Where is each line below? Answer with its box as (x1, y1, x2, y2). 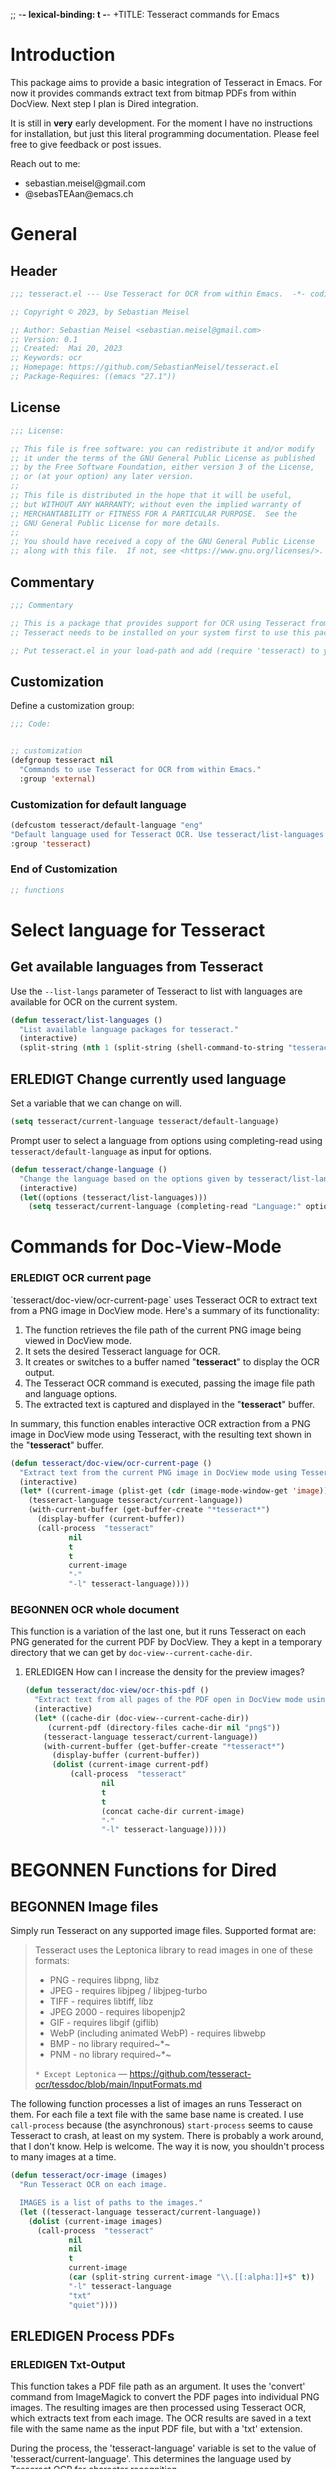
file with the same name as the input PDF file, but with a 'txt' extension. (10, 2423, 303, 2435)
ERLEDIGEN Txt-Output (10, 2357, 126, 2371)
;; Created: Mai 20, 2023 (10, 344, 123, 354)
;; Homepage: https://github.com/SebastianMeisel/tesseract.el (10, 362, 280, 373)
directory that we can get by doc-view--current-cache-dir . (10, 1647, 253, 1659)
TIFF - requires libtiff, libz (49, 1995, 154, 2008)
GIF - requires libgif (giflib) (49, 2017, 160, 2029)
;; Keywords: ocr (10, 353, 83, 363)
